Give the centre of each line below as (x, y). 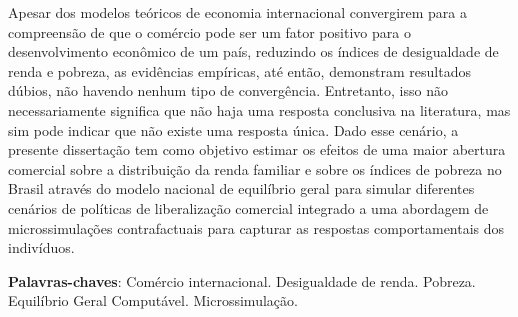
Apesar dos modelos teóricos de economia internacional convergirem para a (238, 12)
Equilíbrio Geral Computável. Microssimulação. (153, 300)
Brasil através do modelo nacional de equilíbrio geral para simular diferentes (241, 188)
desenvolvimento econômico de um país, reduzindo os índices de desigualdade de (253, 51)
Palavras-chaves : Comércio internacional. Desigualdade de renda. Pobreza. (242, 280)
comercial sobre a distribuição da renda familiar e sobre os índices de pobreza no (255, 168)
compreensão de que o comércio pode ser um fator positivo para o (209, 31)
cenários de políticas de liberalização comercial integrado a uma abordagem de (248, 207)
